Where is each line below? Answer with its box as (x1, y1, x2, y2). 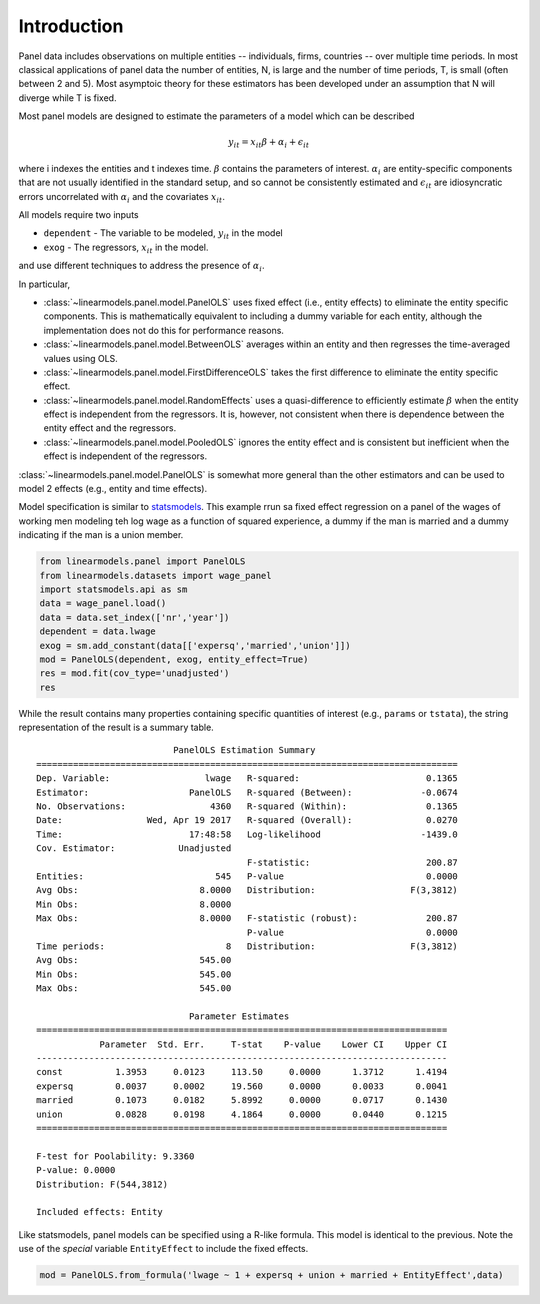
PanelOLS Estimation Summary (173, 745, 316, 756)
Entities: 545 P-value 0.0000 (36, 871, 459, 882)
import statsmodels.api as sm (39, 583, 188, 595)
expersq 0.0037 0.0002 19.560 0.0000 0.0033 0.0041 (36, 1080, 448, 1092)
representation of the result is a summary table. (18, 721, 214, 734)
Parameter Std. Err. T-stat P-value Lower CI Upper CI (99, 1038, 448, 1050)
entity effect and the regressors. (43, 422, 177, 434)
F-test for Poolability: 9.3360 (36, 1150, 195, 1162)
